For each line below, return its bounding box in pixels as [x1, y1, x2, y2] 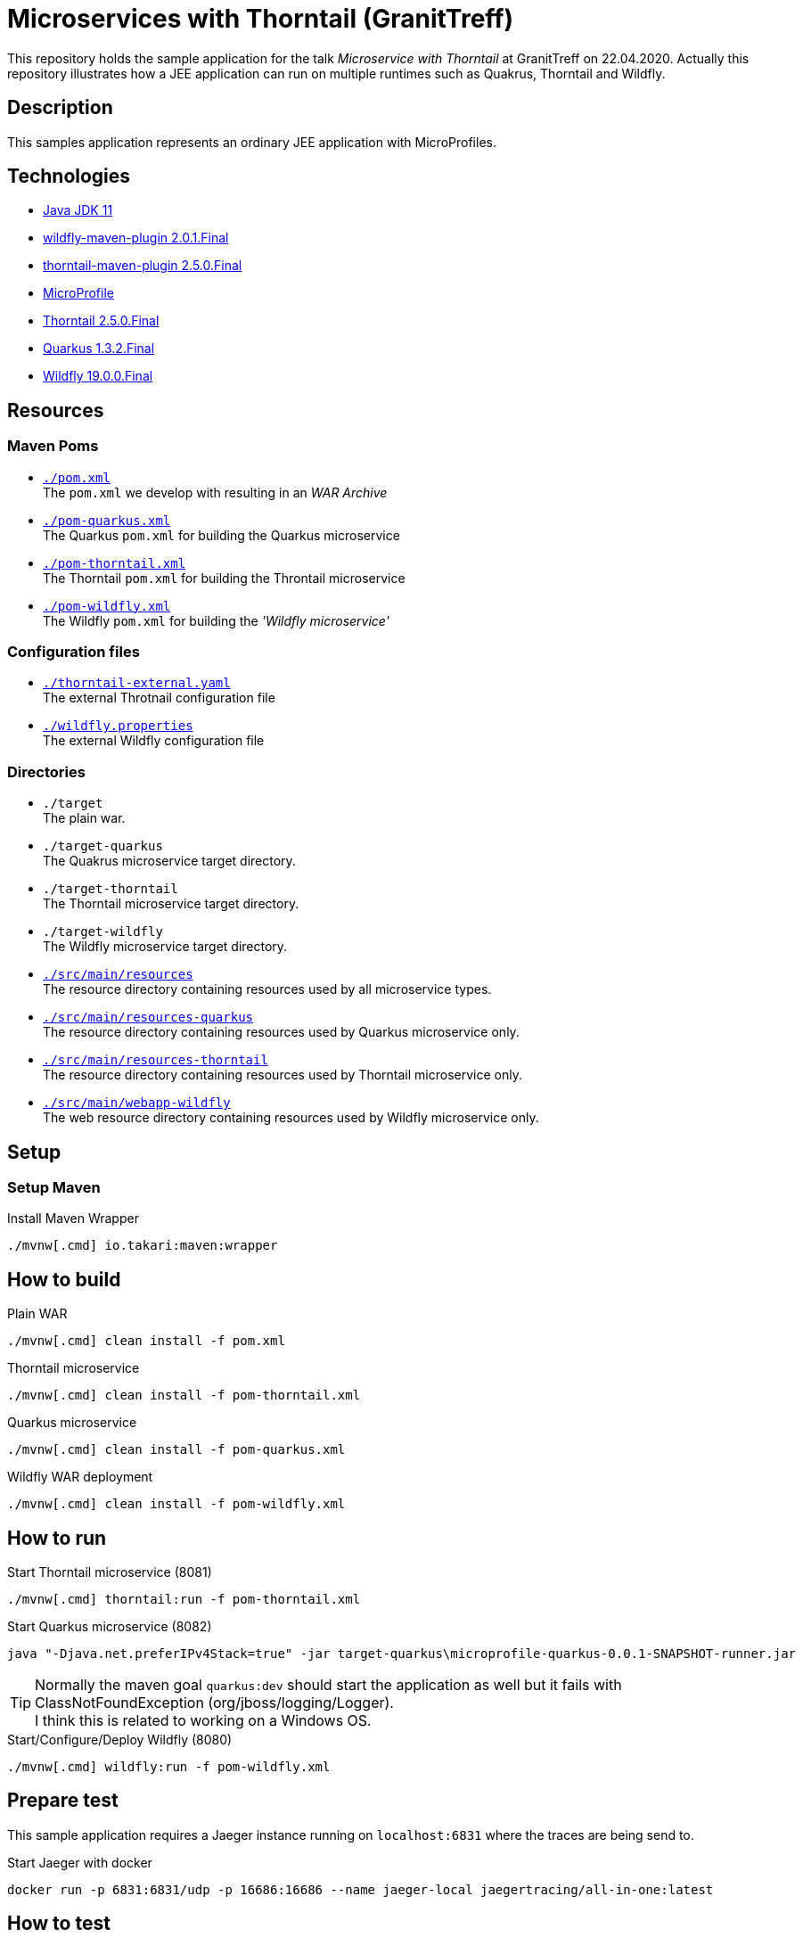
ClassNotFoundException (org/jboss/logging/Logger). [35, 1694, 394, 1712]
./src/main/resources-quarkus [43, 1010, 254, 1025]
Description [7, 96, 113, 119]
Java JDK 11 [43, 202, 113, 218]
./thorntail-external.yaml [43, 676, 231, 691]
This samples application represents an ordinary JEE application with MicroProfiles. [7, 134, 496, 150]
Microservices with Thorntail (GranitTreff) [7, 4, 513, 34]
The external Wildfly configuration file [43, 733, 265, 749]
